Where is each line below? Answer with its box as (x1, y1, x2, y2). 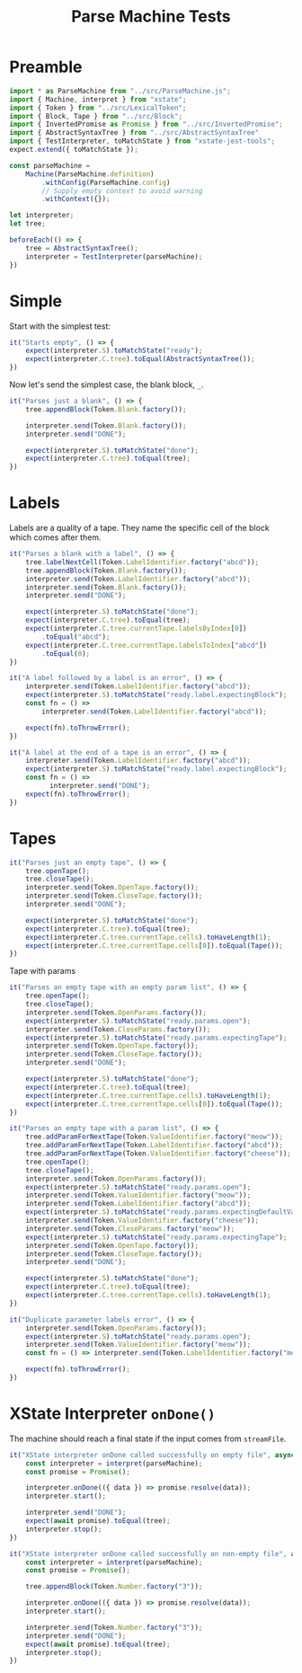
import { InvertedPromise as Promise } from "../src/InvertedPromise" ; (9, 119, 283, 129)
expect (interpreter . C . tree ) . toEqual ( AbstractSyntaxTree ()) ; (25, 355, 255, 364)
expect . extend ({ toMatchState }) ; (9, 146, 139, 155)
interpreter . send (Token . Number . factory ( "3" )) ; (25, 1623, 203, 1632)
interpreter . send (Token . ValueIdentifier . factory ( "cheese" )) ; (25, 1216, 259, 1225)
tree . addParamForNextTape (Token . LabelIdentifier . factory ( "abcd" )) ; (25, 1141, 283, 1150)
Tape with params (9, 966, 76, 977)
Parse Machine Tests (71, 6, 231, 27)
